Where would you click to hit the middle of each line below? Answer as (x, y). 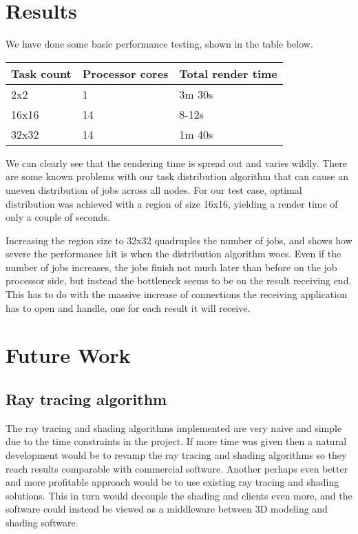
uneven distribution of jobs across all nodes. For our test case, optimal (154, 189)
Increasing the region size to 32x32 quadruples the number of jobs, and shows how (179, 240)
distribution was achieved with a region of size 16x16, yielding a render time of (172, 203)
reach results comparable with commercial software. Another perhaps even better (177, 468)
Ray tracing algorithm (86, 399)
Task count (41, 73)
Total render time (228, 73)
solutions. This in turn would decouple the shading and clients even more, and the (179, 495)
